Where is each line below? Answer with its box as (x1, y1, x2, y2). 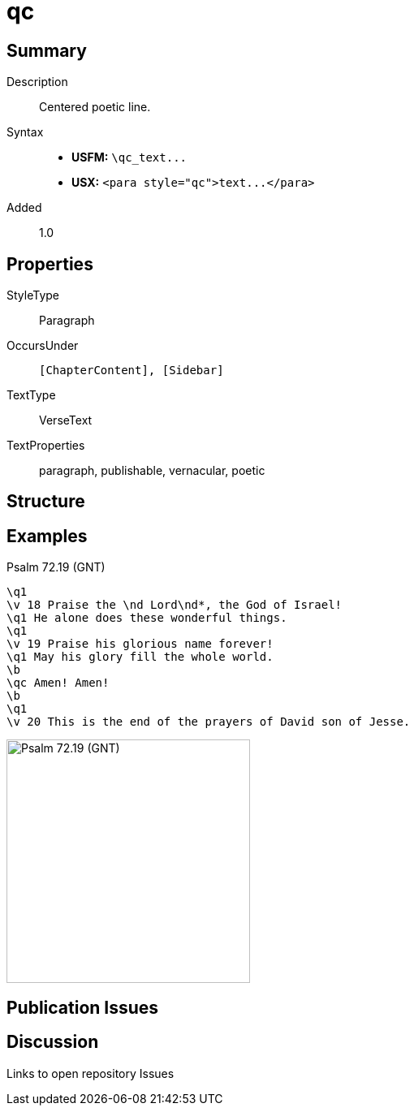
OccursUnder (6, 338, 79, 353)
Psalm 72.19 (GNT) (6, 560, 106, 575)
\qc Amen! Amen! (6, 676, 110, 690)
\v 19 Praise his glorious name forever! (6, 637, 274, 651)
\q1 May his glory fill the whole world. (6, 650, 274, 664)
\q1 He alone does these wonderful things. (6, 611, 287, 625)
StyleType (6, 288, 59, 303)
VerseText (39, 413, 93, 428)
